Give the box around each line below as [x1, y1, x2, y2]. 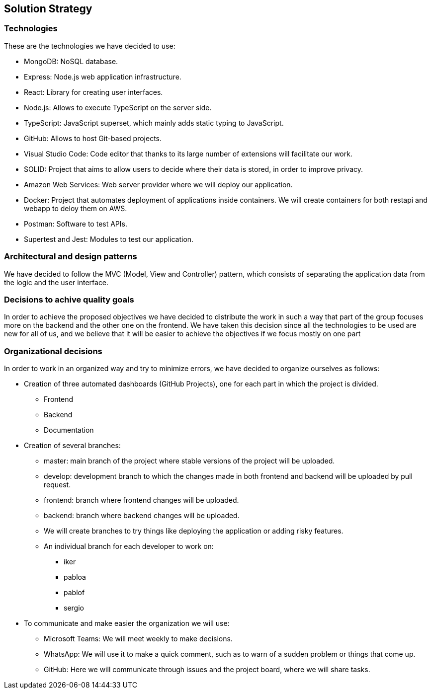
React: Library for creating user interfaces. [24, 87, 163, 96]
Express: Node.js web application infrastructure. [24, 72, 181, 81]
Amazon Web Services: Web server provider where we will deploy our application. [24, 180, 293, 189]
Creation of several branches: [24, 441, 121, 450]
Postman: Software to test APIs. [24, 219, 127, 228]
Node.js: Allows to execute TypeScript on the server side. [24, 103, 212, 112]
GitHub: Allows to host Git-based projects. [24, 134, 162, 143]
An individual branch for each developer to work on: [44, 542, 214, 551]
